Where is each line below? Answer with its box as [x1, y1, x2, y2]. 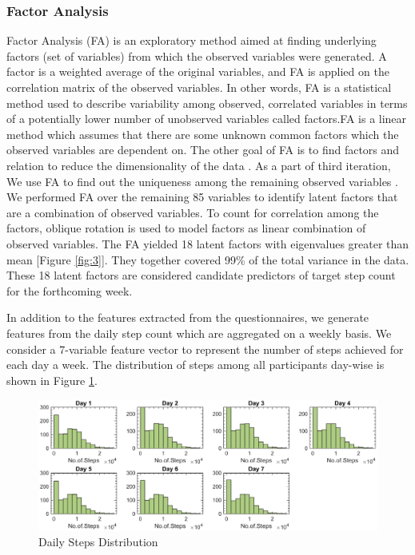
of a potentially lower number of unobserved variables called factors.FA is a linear [6, 110, 407, 127]
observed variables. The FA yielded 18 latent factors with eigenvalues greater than [6, 235, 409, 252]
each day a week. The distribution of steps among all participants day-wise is [6, 356, 385, 373]
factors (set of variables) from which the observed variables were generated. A [6, 47, 387, 64]
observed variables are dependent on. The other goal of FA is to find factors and [6, 141, 400, 158]
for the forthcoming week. [6, 282, 133, 299]
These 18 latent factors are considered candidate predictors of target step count [6, 267, 396, 283]
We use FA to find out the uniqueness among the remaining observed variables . [6, 172, 398, 189]
